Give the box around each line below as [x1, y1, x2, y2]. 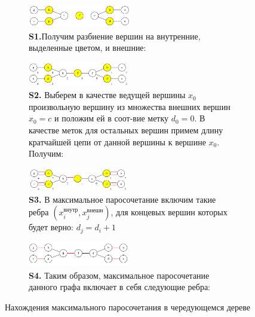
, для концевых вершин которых [110, 206, 228, 218]
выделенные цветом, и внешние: [29, 41, 146, 54]
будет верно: [29, 221, 73, 233]
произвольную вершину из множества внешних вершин [29, 100, 231, 112]
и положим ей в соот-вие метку [54, 112, 169, 124]
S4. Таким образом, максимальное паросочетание [29, 269, 210, 281]
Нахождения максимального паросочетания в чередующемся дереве [5, 300, 251, 313]
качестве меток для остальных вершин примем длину [29, 123, 223, 136]
